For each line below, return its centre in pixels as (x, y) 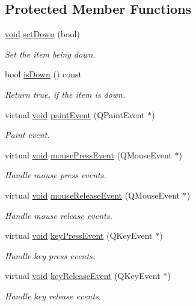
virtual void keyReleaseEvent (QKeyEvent (83, 276)
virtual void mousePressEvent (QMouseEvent (88, 154)
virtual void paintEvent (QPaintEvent (75, 114)
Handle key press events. (50, 255)
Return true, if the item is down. (65, 94)
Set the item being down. (50, 54)
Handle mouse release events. (59, 215)
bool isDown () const (43, 74)
